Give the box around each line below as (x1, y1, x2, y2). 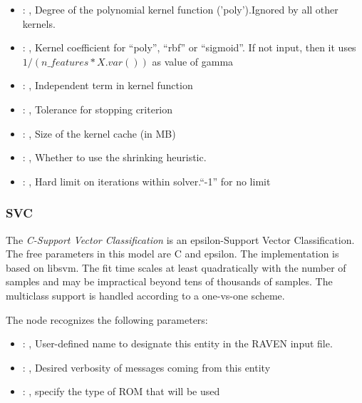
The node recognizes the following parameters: (6, 312, 208, 327)
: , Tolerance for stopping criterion (22, 101, 173, 116)
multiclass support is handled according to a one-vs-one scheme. (6, 287, 285, 302)
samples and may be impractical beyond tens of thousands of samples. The (6, 274, 333, 289)
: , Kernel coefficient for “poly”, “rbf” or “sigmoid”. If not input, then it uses (22, 40, 356, 55)
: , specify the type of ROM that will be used (22, 384, 220, 399)
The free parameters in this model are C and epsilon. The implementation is (6, 246, 339, 261)
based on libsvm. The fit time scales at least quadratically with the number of (6, 260, 346, 275)
